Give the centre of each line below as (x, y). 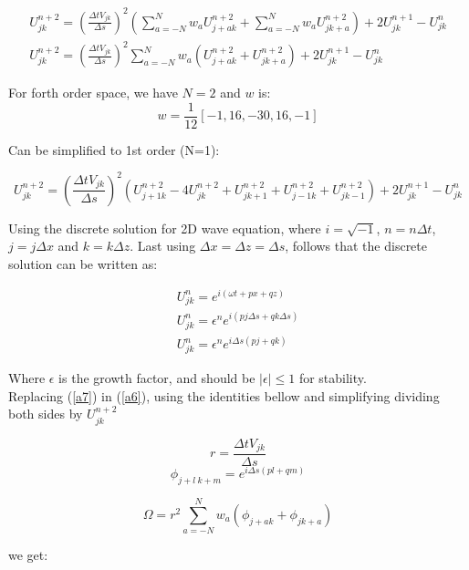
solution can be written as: (83, 264)
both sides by (46, 414)
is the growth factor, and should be (157, 377)
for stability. (333, 377)
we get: (28, 555)
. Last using (163, 246)
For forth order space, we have (93, 93)
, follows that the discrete (356, 246)
